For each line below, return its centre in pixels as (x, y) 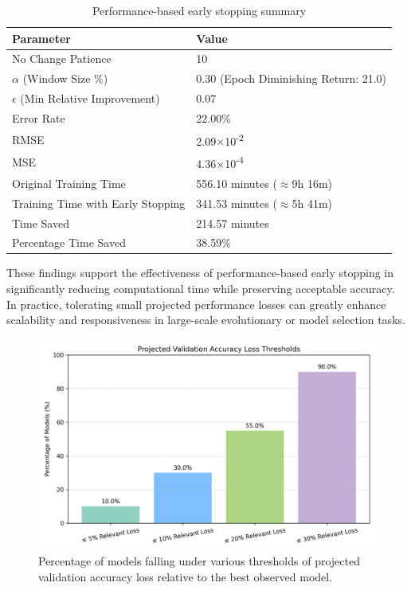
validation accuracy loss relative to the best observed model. (186, 576)
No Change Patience (62, 59)
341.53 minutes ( (237, 203)
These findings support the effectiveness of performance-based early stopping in (200, 273)
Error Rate (39, 117)
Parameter (41, 38)
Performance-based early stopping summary (199, 10)
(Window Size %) (65, 78)
